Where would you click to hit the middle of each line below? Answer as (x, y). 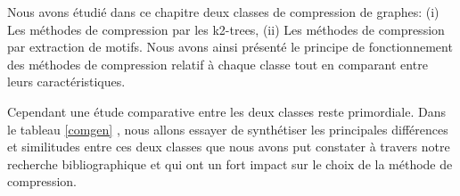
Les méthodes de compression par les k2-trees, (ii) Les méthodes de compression (226, 29)
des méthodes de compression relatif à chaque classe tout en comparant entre (218, 64)
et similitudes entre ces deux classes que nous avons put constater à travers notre (229, 147)
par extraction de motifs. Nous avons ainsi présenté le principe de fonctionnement (230, 47)
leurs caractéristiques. (66, 82)
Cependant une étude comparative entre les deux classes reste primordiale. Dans (226, 111)
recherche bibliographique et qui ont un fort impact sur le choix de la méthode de (230, 163)
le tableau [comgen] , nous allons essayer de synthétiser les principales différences (228, 129)
